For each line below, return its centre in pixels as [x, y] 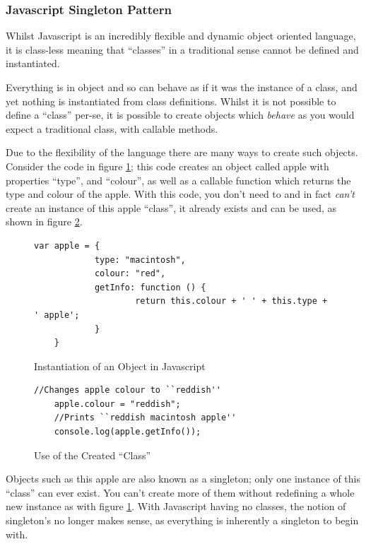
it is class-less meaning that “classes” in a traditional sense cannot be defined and [182, 49]
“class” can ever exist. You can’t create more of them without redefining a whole [180, 492]
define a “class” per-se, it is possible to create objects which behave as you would [180, 115]
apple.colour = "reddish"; [117, 404]
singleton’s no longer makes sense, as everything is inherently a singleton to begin [182, 520]
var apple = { [67, 246]
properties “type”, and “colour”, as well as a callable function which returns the [178, 180]
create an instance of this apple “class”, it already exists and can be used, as [171, 207]
